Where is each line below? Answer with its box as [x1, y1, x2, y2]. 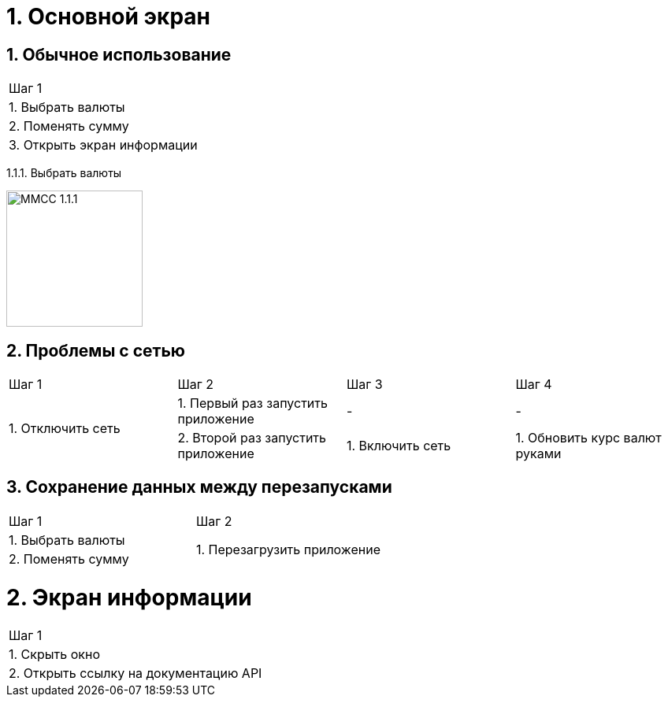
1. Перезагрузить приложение [195, 541, 380, 557]
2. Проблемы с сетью [6, 340, 185, 361]
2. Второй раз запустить [177, 430, 326, 446]
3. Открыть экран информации [9, 137, 198, 154]
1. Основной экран [6, 3, 210, 30]
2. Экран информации [6, 583, 252, 611]
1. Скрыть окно [9, 646, 100, 663]
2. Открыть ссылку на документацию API [9, 665, 262, 682]
